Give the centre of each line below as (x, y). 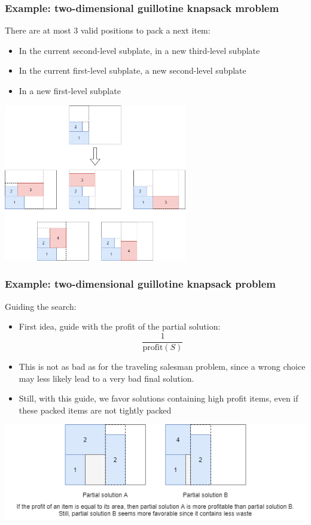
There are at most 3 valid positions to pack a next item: (108, 30)
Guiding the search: (41, 306)
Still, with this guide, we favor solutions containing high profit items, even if (158, 398)
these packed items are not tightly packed (95, 410)
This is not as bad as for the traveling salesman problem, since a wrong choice (162, 366)
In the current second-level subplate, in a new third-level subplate (139, 50)
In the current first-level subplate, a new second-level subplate (132, 70)
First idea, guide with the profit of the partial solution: (120, 326)
